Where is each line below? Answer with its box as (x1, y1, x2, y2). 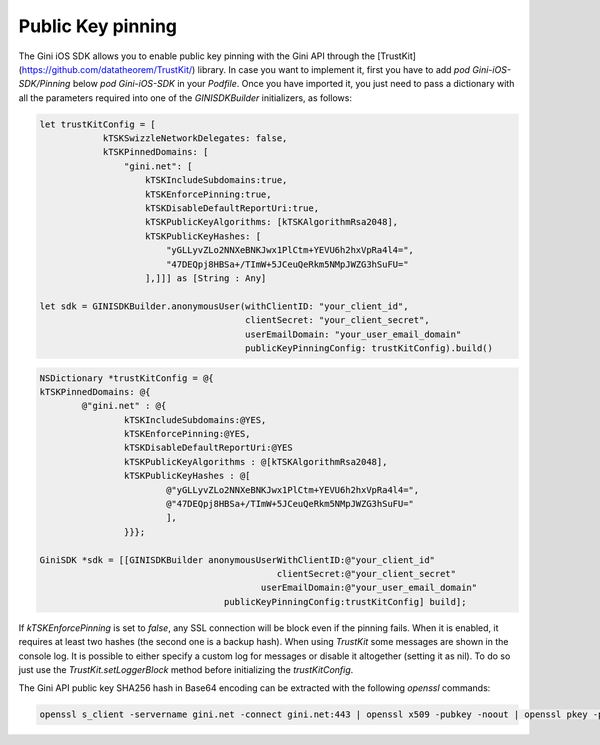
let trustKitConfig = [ (39, 118, 157, 130)
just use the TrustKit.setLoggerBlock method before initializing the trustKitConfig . (18, 663, 354, 675)
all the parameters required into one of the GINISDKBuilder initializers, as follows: (18, 91, 352, 104)
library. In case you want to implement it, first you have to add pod (197, 63, 470, 75)
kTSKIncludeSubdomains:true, (145, 175, 288, 186)
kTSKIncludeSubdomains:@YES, (123, 414, 267, 425)
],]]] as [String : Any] (145, 273, 267, 284)
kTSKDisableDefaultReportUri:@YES (123, 442, 294, 454)
